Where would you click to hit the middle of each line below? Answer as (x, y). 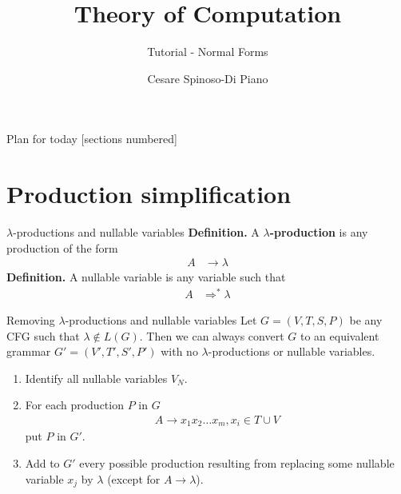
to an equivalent (339, 335)
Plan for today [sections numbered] (92, 139)
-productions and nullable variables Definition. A (136, 232)
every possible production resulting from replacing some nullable (237, 463)
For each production (74, 405)
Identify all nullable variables (96, 378)
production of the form (62, 247)
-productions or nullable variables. (292, 351)
